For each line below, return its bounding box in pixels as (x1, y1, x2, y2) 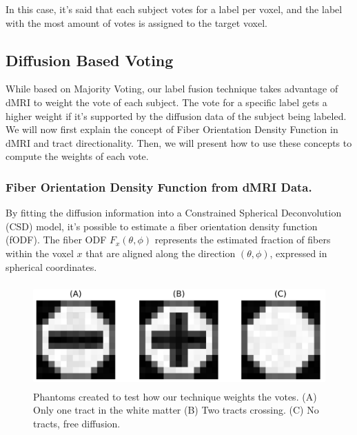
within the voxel (6, 245, 74, 260)
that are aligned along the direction (85, 245, 236, 260)
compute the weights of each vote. (6, 149, 149, 163)
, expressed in (269, 245, 327, 260)
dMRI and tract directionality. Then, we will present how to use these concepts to (6, 135, 352, 150)
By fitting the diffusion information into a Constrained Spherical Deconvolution (6, 205, 342, 220)
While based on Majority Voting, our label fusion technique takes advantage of (6, 81, 338, 96)
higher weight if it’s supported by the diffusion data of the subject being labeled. (6, 108, 347, 123)
